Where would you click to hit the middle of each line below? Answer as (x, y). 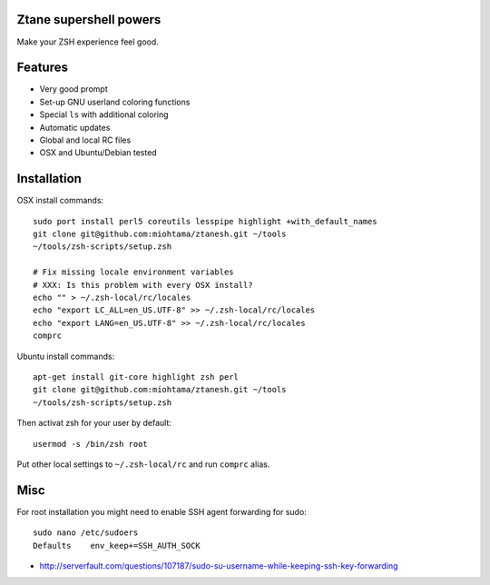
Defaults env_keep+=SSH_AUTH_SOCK (117, 545)
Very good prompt (73, 89)
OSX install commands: (60, 201)
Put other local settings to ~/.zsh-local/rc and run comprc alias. (143, 464)
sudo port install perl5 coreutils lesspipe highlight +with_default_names (205, 221)
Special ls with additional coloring (104, 114)
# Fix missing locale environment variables (134, 272)
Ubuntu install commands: (66, 356)
